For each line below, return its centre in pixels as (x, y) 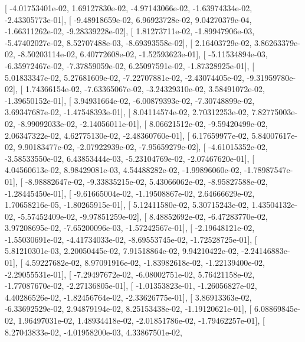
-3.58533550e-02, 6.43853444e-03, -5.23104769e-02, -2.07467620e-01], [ (130, 158)
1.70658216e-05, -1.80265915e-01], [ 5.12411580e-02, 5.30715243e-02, (127, 205)
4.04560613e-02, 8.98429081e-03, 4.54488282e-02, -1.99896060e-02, (123, 170)
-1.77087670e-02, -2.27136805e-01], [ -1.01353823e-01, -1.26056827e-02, (131, 286)
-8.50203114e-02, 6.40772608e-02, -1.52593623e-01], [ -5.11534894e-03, (143, 54)
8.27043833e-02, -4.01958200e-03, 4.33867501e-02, (94, 332)
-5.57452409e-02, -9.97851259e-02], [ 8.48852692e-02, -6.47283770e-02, (143, 216)
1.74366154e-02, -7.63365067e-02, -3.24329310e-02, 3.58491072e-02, (145, 89)
